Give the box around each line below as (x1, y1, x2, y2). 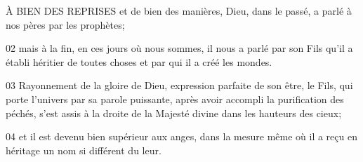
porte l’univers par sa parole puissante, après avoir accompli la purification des (6, 91, 344, 106)
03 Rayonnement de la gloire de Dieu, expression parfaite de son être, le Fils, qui (6, 78, 353, 93)
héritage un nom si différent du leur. (6, 142, 161, 157)
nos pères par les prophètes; (6, 17, 125, 32)
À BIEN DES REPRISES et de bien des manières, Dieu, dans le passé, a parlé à (6, 4, 352, 18)
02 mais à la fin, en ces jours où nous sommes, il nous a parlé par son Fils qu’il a (6, 41, 353, 55)
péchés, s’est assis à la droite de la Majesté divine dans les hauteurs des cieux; (6, 105, 342, 120)
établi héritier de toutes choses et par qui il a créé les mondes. (6, 54, 272, 69)
